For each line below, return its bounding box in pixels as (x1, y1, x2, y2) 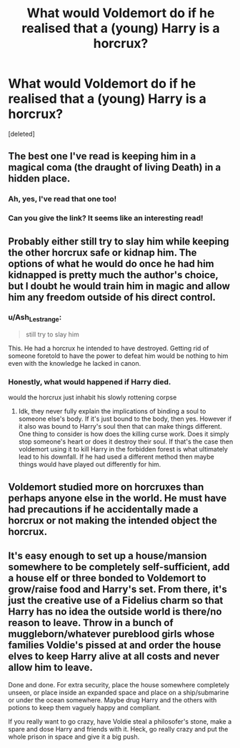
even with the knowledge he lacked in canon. (8, 359, 141, 368)
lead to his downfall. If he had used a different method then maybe (18, 452, 215, 462)
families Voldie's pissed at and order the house (8, 639, 221, 652)
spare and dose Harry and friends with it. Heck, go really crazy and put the (8, 724, 229, 733)
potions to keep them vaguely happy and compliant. (8, 703, 161, 712)
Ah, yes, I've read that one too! (8, 194, 117, 204)
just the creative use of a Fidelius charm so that (8, 594, 224, 607)
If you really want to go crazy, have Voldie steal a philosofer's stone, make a (8, 717, 231, 726)
